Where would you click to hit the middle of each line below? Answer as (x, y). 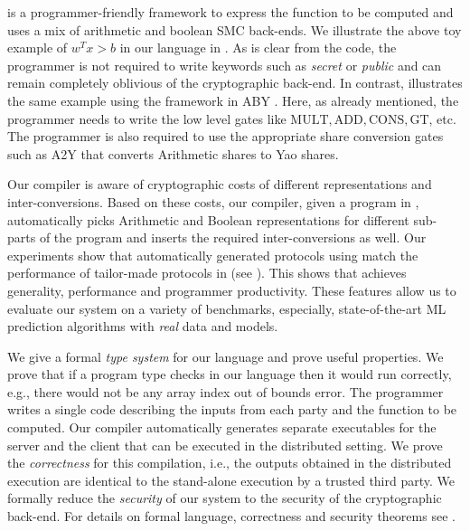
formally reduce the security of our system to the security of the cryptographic (225, 498)
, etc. (442, 118)
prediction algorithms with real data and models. (143, 326)
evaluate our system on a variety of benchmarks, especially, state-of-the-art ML (227, 308)
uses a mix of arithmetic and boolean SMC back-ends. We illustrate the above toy (235, 29)
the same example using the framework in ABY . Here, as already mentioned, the (233, 100)
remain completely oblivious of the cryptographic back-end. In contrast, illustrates (235, 83)
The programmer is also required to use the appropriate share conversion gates (226, 136)
